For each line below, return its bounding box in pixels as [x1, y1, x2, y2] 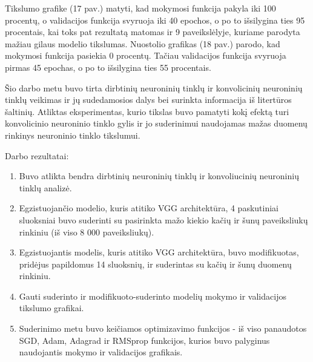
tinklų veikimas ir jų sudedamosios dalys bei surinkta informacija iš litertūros [5, 93, 292, 106]
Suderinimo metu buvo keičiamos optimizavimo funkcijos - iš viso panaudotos [19, 322, 307, 335]
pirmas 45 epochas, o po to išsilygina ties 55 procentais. [5, 61, 211, 73]
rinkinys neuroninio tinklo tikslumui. [5, 128, 140, 141]
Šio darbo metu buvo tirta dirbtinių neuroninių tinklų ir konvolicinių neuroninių [5, 81, 303, 94]
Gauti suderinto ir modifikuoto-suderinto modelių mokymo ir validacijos [19, 289, 286, 302]
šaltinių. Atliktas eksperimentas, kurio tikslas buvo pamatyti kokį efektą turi [5, 105, 289, 117]
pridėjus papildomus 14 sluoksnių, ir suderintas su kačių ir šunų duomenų [19, 257, 292, 270]
